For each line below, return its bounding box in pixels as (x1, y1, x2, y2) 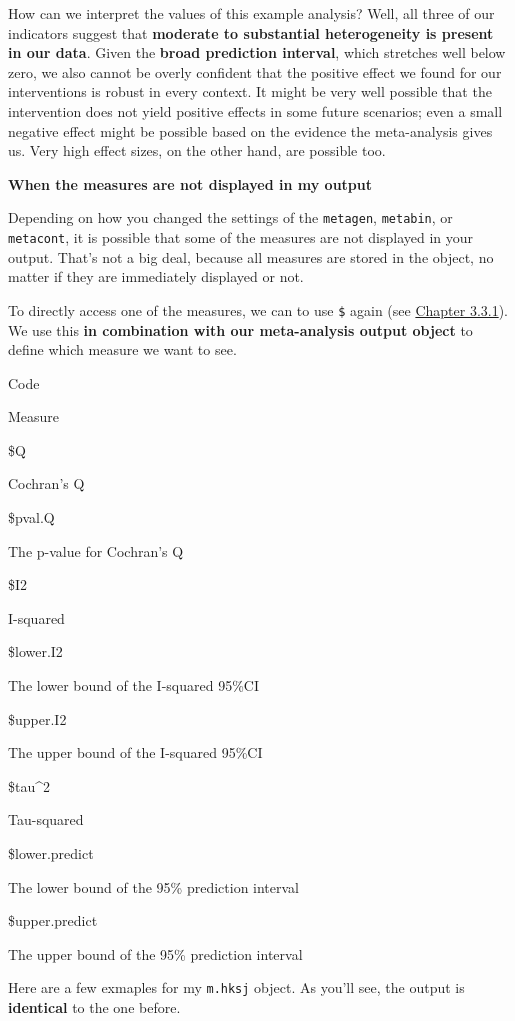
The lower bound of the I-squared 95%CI (8, 675, 259, 696)
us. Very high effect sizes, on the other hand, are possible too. (8, 140, 386, 161)
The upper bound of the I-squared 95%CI (8, 742, 263, 763)
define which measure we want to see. (8, 339, 237, 360)
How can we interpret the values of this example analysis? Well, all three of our (8, 3, 495, 23)
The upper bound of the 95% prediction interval (8, 943, 303, 964)
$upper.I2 (8, 708, 67, 729)
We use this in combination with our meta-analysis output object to (8, 319, 473, 340)
